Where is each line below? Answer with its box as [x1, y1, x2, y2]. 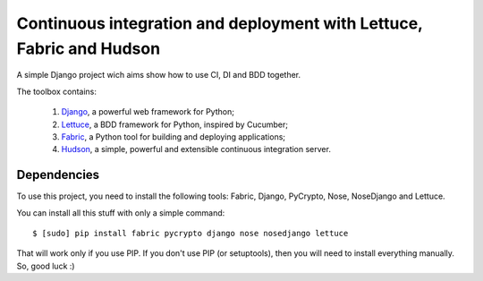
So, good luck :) [16, 260, 75, 271]
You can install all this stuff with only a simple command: [16, 207, 225, 218]
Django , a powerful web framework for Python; [61, 106, 234, 117]
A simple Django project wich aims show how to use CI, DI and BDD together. [16, 70, 301, 81]
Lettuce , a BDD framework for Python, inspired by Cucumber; [61, 119, 288, 130]
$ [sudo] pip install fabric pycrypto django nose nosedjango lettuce [32, 228, 349, 238]
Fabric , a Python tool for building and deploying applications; [61, 131, 286, 142]
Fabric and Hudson [16, 38, 161, 58]
